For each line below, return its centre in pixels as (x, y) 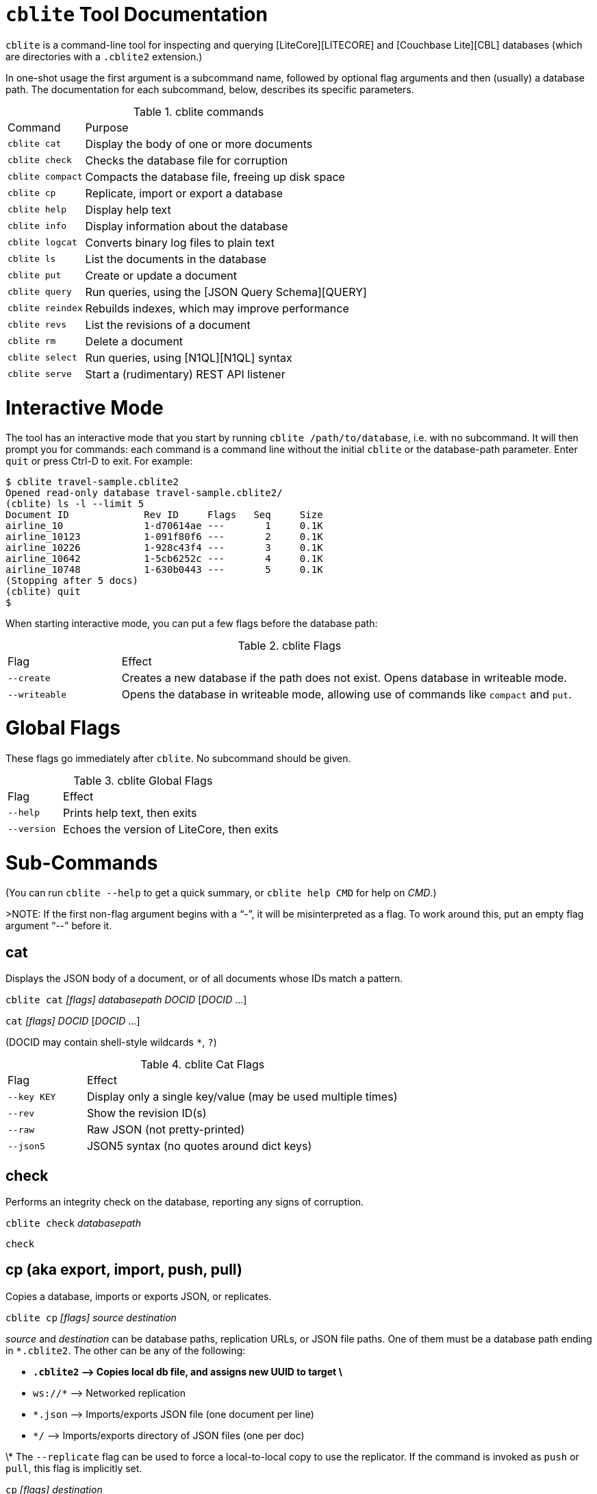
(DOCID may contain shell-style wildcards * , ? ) (111, 1042)
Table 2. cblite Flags (290, 646)
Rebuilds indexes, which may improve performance (217, 308)
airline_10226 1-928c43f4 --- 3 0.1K (164, 548)
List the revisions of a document (168, 324)
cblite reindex (45, 308)
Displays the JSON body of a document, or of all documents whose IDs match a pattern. (204, 979)
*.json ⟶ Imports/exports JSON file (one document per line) (174, 1414)
